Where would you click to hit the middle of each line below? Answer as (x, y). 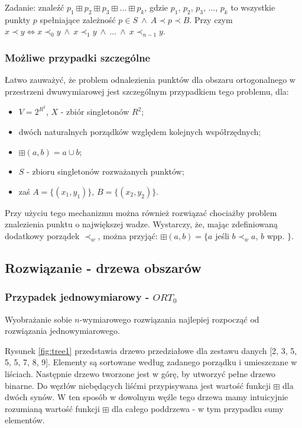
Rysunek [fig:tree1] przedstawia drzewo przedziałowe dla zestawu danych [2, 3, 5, (151, 350)
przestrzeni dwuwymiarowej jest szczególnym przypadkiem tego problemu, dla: (147, 91)
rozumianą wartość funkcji (52, 408)
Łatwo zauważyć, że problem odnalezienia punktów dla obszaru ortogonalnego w (150, 80)
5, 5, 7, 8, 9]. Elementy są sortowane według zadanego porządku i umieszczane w (151, 362)
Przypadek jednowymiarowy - (77, 297)
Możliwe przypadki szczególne (78, 57)
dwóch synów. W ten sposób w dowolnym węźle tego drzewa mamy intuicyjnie (147, 397)
